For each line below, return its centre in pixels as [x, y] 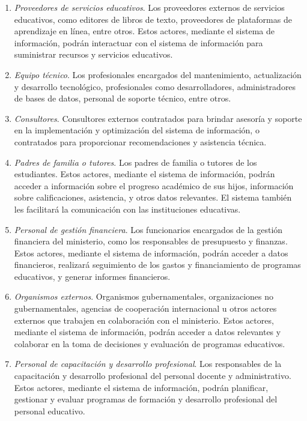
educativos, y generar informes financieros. [92, 276]
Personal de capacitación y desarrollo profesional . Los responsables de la [148, 364]
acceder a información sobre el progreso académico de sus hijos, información [154, 185]
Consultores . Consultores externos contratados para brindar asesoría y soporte [158, 118]
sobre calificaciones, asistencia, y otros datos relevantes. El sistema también [153, 197]
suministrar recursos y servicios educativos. [93, 54]
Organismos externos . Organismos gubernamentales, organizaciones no [144, 296]
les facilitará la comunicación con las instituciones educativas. [127, 209]
